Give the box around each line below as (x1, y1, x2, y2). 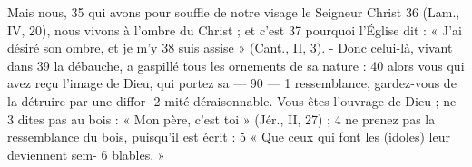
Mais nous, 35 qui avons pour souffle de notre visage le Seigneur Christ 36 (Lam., (7, 3, 460, 21)
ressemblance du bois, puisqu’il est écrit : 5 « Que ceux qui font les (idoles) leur (7, 127, 450, 146)
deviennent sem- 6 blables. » (7, 144, 165, 163)
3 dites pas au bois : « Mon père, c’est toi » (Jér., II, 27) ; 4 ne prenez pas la (7, 109, 436, 128)
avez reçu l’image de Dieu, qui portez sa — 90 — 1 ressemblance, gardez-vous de (7, 74, 457, 93)
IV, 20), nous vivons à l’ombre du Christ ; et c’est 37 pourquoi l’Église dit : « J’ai (7, 20, 463, 39)
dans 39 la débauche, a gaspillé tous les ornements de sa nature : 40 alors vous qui (7, 55, 465, 74)
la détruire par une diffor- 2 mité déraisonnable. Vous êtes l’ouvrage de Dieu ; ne (7, 91, 457, 110)
